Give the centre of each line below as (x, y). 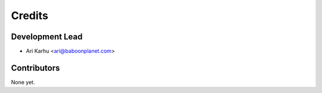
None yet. (23, 82)
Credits (30, 15)
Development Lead (47, 37)
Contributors (35, 68)
